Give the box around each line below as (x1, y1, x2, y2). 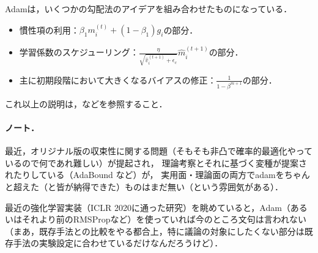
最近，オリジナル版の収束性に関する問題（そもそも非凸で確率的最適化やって (5, 144, 313, 157)
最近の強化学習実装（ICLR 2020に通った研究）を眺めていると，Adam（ (5, 201, 290, 213)
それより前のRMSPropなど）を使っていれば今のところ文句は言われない (21, 213, 307, 226)
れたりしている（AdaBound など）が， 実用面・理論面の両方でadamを (5, 168, 284, 181)
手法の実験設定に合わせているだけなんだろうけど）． (13, 237, 223, 249)
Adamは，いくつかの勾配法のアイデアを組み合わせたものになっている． (5, 2, 292, 15)
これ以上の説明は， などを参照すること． (5, 97, 168, 110)
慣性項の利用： (19, 23, 79, 36)
